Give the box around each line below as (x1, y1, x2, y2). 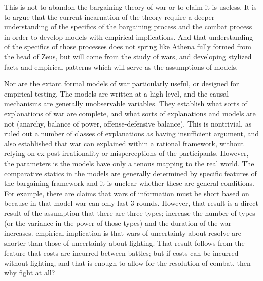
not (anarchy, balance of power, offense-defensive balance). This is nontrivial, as (4, 118, 252, 129)
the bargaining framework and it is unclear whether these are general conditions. (4, 178, 255, 189)
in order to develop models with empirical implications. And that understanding (4, 31, 253, 42)
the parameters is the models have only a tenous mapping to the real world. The (4, 158, 254, 168)
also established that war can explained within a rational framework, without (4, 138, 244, 148)
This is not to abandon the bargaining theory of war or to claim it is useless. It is (4, 2, 257, 12)
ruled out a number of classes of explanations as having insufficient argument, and (4, 128, 259, 139)
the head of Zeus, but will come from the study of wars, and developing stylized (4, 51, 252, 61)
